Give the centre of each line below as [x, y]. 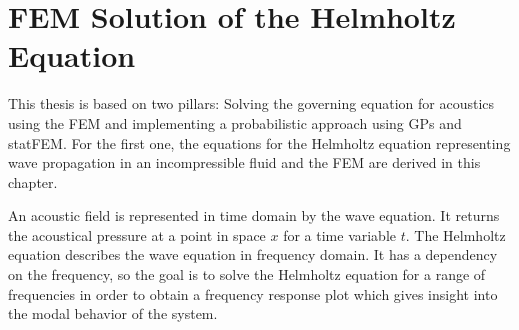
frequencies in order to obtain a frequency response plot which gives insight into [253, 293]
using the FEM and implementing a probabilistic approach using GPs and [235, 122]
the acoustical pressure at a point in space [137, 234]
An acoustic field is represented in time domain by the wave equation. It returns [254, 215]
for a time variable [340, 234]
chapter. [33, 181]
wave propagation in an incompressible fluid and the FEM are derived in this [244, 162]
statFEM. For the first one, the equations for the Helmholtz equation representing [259, 142]
